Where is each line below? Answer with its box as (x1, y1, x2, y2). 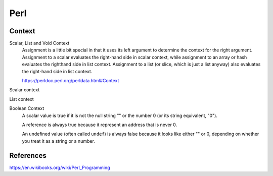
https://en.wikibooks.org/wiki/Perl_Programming (9, 164, 111, 170)
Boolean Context (9, 105, 44, 111)
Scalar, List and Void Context (9, 40, 70, 46)
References (9, 151, 47, 160)
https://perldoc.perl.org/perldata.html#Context (22, 78, 119, 84)
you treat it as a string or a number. (22, 138, 96, 144)
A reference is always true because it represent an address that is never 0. (22, 122, 177, 128)
